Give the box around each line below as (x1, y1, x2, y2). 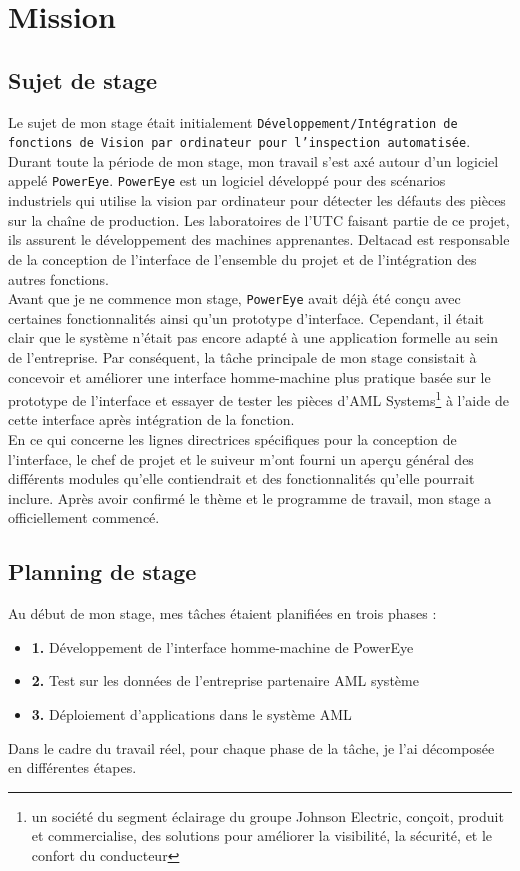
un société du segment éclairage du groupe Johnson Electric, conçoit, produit (31, 805, 504, 826)
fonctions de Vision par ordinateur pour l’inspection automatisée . (8, 131, 471, 152)
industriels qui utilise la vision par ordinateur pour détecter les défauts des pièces (8, 190, 506, 211)
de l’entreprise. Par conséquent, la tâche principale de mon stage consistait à (8, 346, 477, 367)
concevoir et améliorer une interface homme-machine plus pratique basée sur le (8, 366, 491, 387)
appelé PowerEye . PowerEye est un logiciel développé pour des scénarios (8, 170, 446, 191)
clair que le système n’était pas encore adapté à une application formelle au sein (8, 327, 498, 348)
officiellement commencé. (8, 507, 160, 528)
